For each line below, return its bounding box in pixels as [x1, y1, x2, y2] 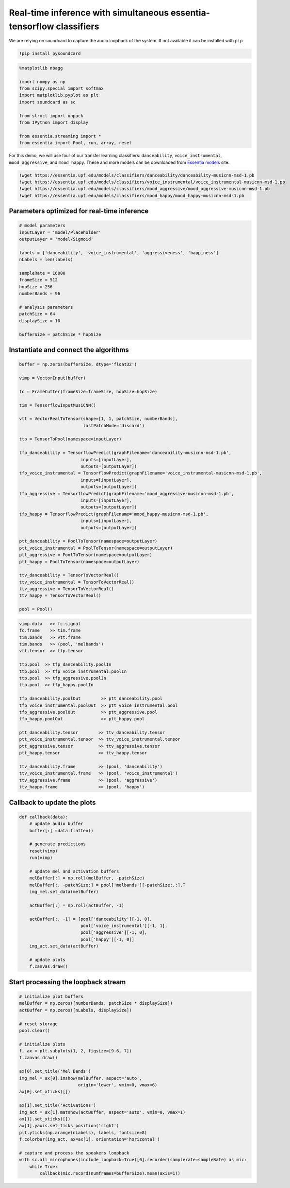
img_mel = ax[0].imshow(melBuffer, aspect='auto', [19, 1075, 143, 1081]
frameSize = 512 [19, 277, 58, 283]
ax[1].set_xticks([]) [19, 1116, 71, 1121]
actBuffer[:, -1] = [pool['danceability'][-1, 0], [29, 916, 152, 922]
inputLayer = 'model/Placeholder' [19, 229, 101, 235]
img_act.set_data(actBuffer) [29, 943, 99, 949]
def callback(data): [19, 814, 68, 820]
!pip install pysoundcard [19, 51, 81, 56]
